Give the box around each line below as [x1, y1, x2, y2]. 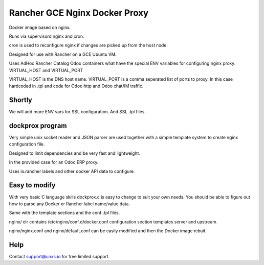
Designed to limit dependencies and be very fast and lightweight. [9, 150, 140, 156]
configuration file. [9, 141, 45, 147]
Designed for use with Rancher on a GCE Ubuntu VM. [9, 51, 117, 57]
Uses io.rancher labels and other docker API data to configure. [9, 168, 135, 174]
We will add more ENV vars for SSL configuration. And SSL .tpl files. [9, 109, 146, 115]
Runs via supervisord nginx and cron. [9, 33, 84, 39]
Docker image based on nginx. [9, 24, 71, 30]
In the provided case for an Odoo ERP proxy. [9, 159, 99, 165]
